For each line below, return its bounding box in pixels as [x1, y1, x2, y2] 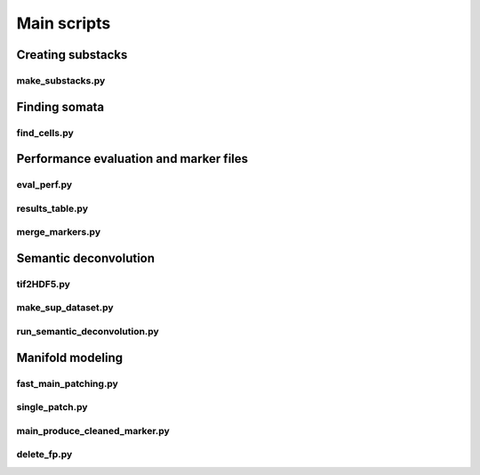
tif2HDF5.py [16, 278, 71, 290]
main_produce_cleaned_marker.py [16, 424, 171, 437]
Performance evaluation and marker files [16, 151, 249, 166]
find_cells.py [16, 126, 75, 139]
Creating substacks [16, 47, 128, 62]
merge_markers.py [16, 226, 101, 238]
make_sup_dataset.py [16, 302, 115, 314]
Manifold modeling [16, 350, 124, 365]
